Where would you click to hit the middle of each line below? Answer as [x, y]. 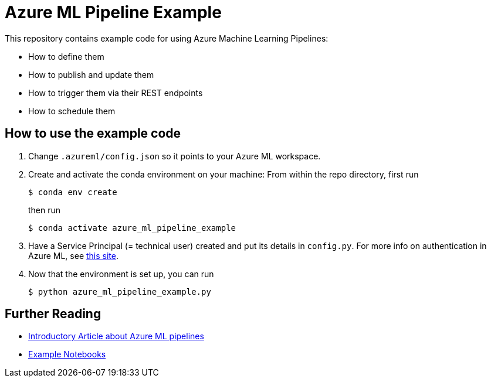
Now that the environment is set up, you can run [121, 274]
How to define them [66, 56]
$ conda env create [73, 192]
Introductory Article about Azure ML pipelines [116, 336]
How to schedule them [72, 111]
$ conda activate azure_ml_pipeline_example [132, 228]
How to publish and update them [91, 74]
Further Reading [53, 314]
